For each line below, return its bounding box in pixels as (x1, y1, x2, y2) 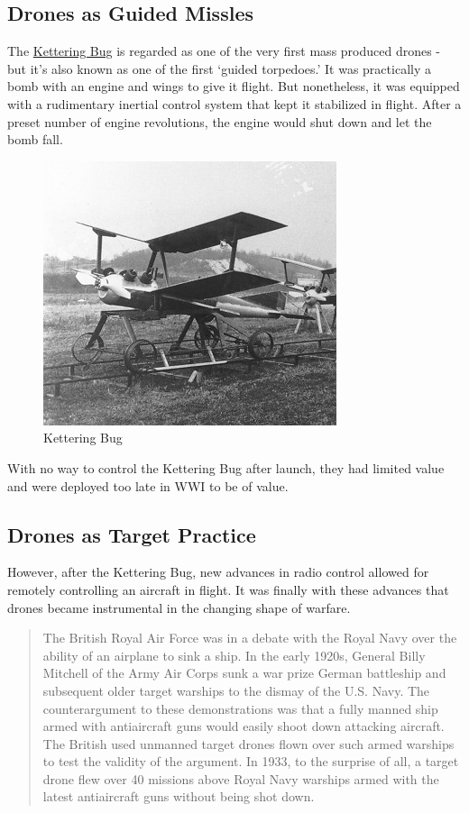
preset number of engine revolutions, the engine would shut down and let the (7, 112, 432, 131)
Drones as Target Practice (7, 520, 256, 548)
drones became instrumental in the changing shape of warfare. (7, 598, 351, 617)
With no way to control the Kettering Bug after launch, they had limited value (7, 458, 445, 477)
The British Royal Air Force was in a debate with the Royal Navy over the (42, 628, 457, 647)
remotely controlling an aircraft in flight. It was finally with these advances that (7, 580, 449, 598)
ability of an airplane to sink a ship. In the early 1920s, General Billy (42, 645, 426, 664)
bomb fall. (7, 130, 63, 149)
